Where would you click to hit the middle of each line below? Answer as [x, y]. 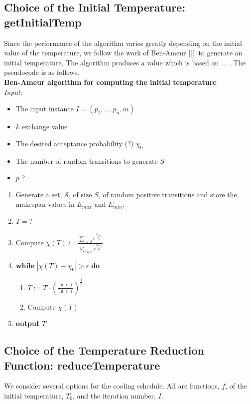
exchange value [45, 127]
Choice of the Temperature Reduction [104, 350]
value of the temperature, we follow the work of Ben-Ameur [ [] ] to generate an [123, 53]
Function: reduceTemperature [82, 365]
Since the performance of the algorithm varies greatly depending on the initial [123, 43]
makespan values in [45, 204]
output [28, 323]
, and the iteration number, [114, 395]
